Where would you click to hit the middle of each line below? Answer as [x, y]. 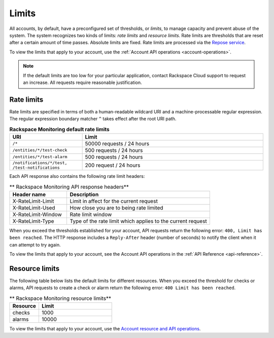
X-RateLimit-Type [33, 221]
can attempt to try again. [35, 244]
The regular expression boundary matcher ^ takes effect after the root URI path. [93, 119]
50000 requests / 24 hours [117, 143]
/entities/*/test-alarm [40, 157]
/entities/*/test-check [40, 150]
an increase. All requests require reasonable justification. [82, 82]
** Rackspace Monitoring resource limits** [60, 298]
